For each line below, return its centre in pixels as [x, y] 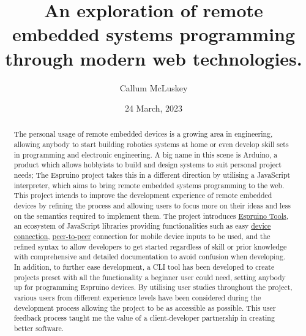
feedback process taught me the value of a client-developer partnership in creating [144, 318]
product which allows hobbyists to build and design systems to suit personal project [147, 165]
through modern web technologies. [154, 58]
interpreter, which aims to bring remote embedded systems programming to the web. [149, 185]
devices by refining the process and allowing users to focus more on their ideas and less [152, 206]
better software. [39, 328]
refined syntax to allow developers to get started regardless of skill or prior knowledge [150, 246]
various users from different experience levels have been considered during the [137, 297]
